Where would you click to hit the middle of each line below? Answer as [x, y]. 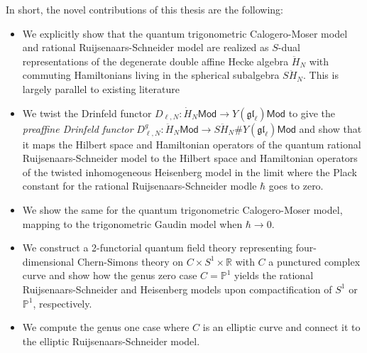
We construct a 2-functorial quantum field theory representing [158, 248]
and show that [330, 128]
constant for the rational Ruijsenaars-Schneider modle [139, 186]
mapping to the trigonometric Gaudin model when [132, 223]
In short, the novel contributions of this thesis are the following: [144, 9]
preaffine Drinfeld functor [78, 128]
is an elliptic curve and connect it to [281, 327]
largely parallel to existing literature [101, 88]
